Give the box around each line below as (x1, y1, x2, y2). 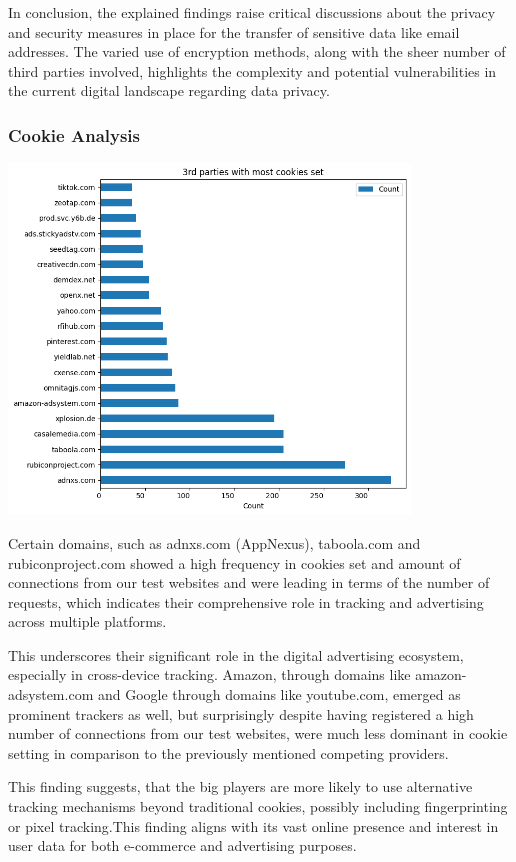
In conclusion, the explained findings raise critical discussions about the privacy (8, 2, 496, 22)
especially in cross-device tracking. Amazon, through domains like (8, 664, 411, 685)
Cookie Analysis (8, 122, 141, 147)
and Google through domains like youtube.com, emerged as (97, 684, 461, 705)
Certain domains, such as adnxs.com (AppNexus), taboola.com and (8, 532, 421, 553)
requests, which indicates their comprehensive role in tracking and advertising (8, 591, 484, 612)
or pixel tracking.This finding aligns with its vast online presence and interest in (8, 815, 499, 836)
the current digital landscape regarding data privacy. (8, 80, 330, 101)
